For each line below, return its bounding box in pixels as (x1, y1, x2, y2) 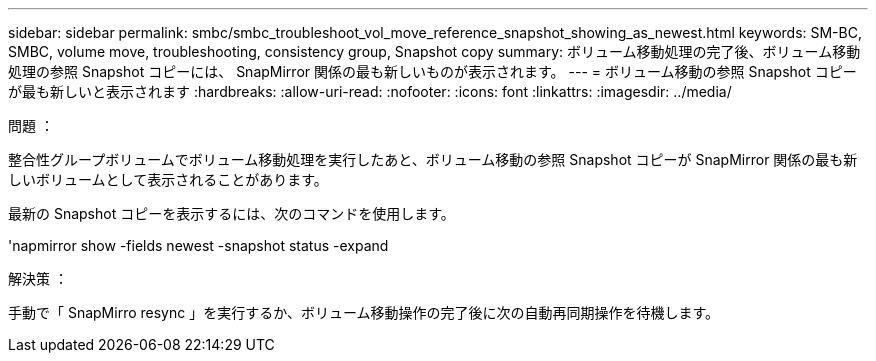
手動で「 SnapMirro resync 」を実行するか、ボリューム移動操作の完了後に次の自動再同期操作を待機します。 (8, 304, 720, 321)
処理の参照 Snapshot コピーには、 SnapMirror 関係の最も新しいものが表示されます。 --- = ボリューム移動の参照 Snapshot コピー (8, 63, 857, 80)
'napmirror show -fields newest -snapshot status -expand (8, 237, 389, 254)
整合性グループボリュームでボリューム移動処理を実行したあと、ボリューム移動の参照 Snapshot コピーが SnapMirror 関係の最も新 (8, 151, 858, 168)
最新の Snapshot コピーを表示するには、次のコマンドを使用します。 (8, 205, 455, 222)
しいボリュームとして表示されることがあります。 (8, 171, 328, 188)
